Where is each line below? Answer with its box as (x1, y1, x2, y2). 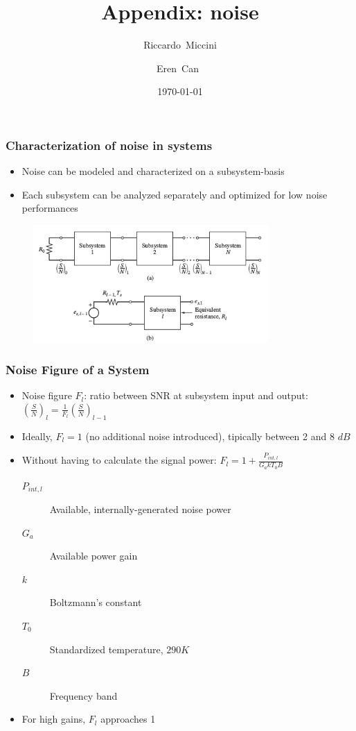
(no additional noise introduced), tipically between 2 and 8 (85, 428, 335, 443)
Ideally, (21, 428, 53, 443)
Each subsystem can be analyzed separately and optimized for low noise (21, 187, 328, 201)
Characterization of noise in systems (6, 136, 213, 153)
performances (21, 201, 78, 215)
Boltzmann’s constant (49, 595, 142, 610)
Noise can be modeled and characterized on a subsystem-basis (21, 164, 285, 178)
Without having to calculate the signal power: (21, 453, 217, 467)
